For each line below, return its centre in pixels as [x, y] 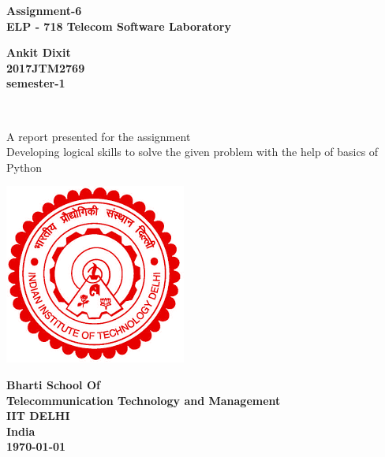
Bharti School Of [53, 384]
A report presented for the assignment [99, 136]
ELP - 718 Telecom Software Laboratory [119, 26]
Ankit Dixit [39, 52]
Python [24, 167]
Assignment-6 [44, 10]
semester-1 [36, 83]
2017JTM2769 [46, 67]
